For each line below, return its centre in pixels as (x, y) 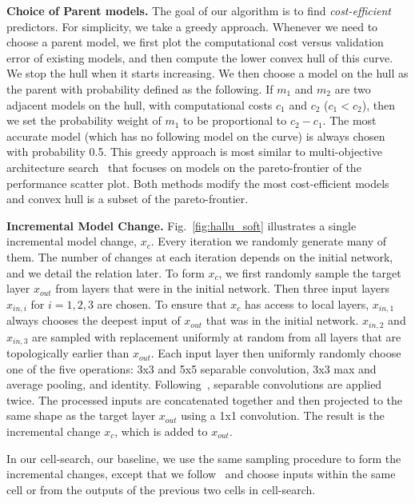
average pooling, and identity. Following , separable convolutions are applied (194, 384)
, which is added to (161, 431)
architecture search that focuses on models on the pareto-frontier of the (184, 167)
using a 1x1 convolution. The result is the (283, 415)
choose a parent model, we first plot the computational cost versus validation (195, 42)
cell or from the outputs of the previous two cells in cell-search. (161, 489)
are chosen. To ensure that (162, 303)
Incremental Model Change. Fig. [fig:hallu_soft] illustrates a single (182, 225)
